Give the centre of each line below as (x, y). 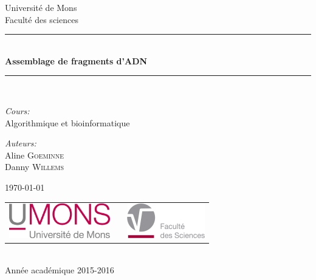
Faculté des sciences (42, 19)
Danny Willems (34, 167)
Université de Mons (41, 7)
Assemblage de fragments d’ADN (76, 60)
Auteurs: (21, 143)
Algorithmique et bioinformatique (67, 122)
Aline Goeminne (35, 155)
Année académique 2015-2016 (60, 269)
